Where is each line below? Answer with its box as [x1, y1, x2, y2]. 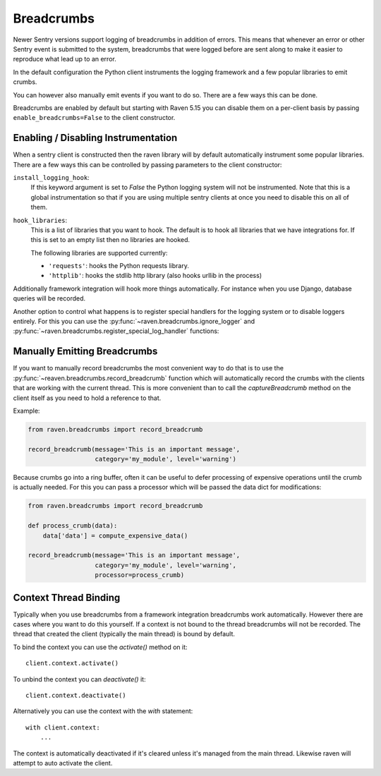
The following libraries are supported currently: [30, 248, 168, 257]
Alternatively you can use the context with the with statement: [13, 707, 193, 715]
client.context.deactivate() [25, 691, 126, 699]
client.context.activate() [25, 660, 119, 667]
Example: [13, 406, 40, 415]
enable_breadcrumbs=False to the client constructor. [13, 114, 176, 122]
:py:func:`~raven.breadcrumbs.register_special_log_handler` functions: [13, 327, 219, 335]
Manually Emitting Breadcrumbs [13, 346, 158, 358]
